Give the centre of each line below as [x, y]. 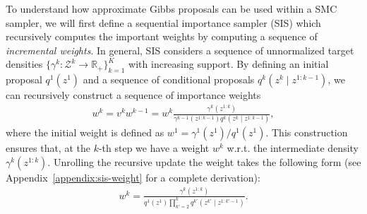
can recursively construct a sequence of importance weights [133, 95]
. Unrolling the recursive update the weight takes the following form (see [204, 162]
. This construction [307, 132]
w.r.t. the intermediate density [293, 148]
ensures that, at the [48, 148]
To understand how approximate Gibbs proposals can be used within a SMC [172, 8]
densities [24, 64]
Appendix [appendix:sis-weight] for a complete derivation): [133, 178]
